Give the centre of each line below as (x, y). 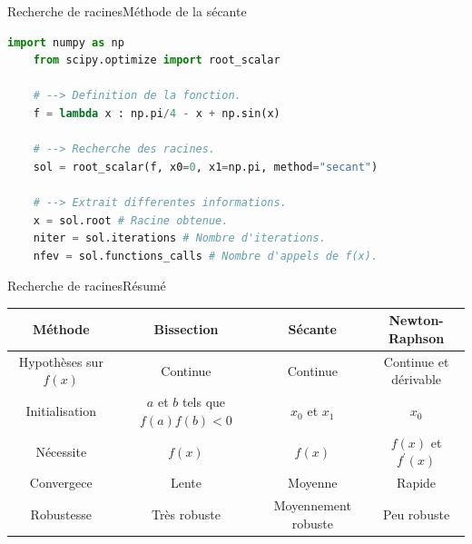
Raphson (417, 338)
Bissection (186, 329)
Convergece (61, 483)
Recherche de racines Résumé (87, 286)
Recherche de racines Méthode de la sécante (127, 11)
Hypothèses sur (61, 361)
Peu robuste (417, 514)
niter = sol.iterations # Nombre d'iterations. (179, 238)
